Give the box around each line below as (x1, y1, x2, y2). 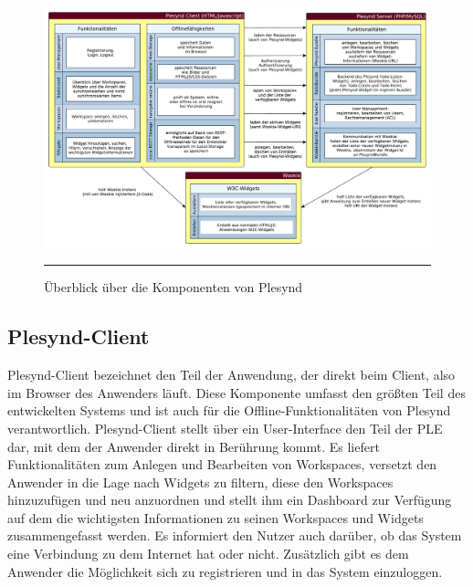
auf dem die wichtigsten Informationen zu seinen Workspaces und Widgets (7, 508, 424, 527)
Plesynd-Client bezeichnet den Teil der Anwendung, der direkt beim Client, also (7, 365, 456, 384)
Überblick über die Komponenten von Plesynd (44, 278, 303, 297)
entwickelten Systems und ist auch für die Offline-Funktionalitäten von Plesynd (7, 401, 451, 420)
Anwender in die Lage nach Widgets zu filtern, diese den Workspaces (7, 472, 394, 491)
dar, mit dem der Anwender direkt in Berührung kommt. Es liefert (7, 436, 380, 456)
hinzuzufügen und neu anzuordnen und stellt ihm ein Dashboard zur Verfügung (7, 490, 452, 509)
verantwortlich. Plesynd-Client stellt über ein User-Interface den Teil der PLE (7, 418, 443, 437)
